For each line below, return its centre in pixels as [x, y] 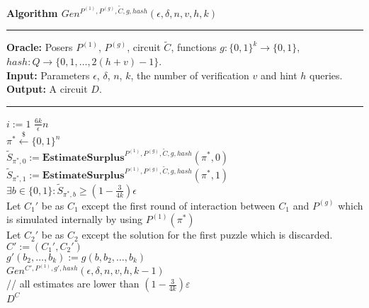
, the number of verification [190, 75]
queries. [326, 75]
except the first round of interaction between [178, 205]
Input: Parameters [48, 75]
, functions [194, 47]
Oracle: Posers [40, 47]
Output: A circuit [47, 89]
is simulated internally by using [75, 219]
